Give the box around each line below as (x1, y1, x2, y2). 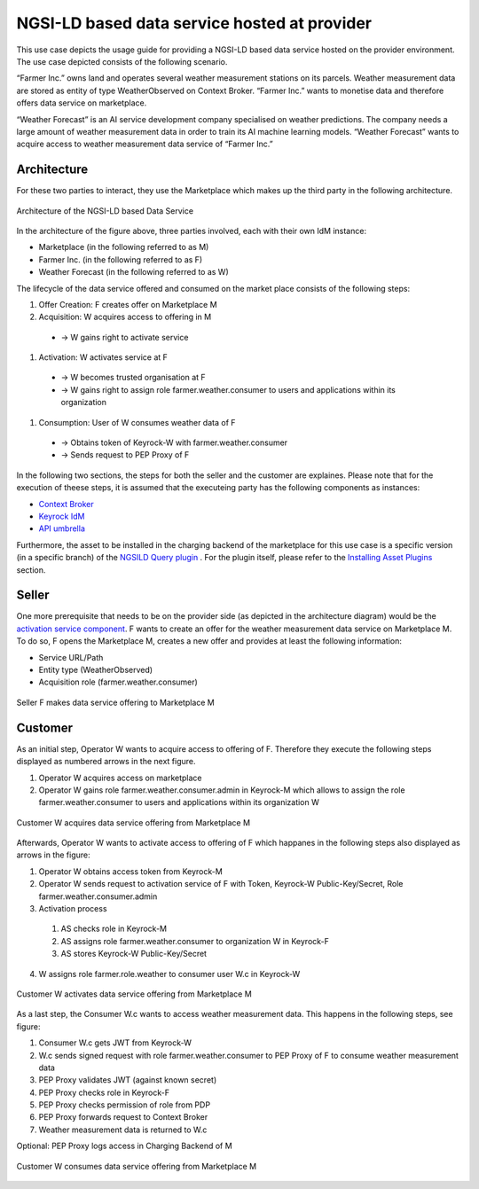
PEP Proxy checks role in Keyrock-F (38, 1087, 170, 1098)
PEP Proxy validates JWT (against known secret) (38, 1075, 217, 1085)
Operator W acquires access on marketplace (38, 772, 203, 783)
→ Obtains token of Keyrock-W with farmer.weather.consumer (60, 437, 288, 448)
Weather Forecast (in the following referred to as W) (38, 267, 230, 278)
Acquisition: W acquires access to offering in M (38, 311, 212, 323)
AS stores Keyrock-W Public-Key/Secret (60, 949, 208, 959)
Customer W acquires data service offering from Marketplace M (16, 817, 251, 828)
